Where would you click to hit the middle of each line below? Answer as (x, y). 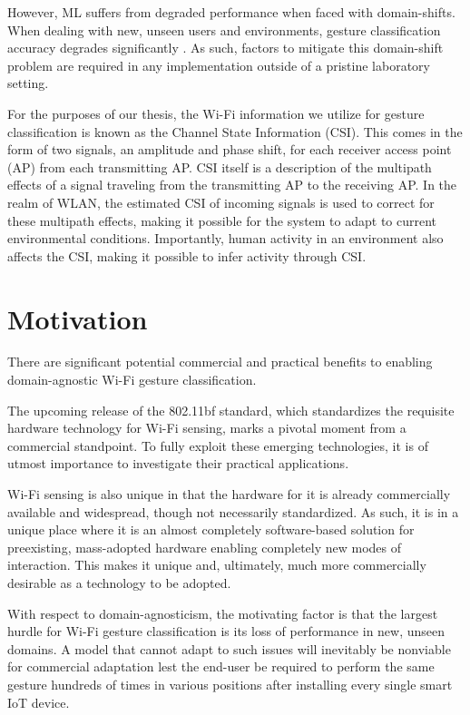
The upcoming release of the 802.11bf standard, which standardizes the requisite (231, 410)
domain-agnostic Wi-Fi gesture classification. (132, 380)
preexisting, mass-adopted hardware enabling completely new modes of (205, 547)
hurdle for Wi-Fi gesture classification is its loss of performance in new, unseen (226, 631)
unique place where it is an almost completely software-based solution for (211, 529)
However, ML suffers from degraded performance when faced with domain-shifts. (231, 12)
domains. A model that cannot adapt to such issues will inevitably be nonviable (229, 648)
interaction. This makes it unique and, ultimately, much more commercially (217, 565)
